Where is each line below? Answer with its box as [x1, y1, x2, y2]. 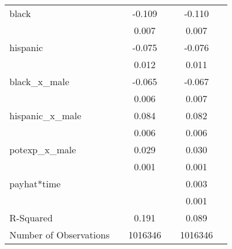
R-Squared [9, 211, 53, 224]
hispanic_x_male [9, 109, 82, 122]
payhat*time [9, 177, 61, 190]
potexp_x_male [9, 143, 76, 156]
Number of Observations [9, 228, 110, 241]
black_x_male [9, 75, 69, 88]
